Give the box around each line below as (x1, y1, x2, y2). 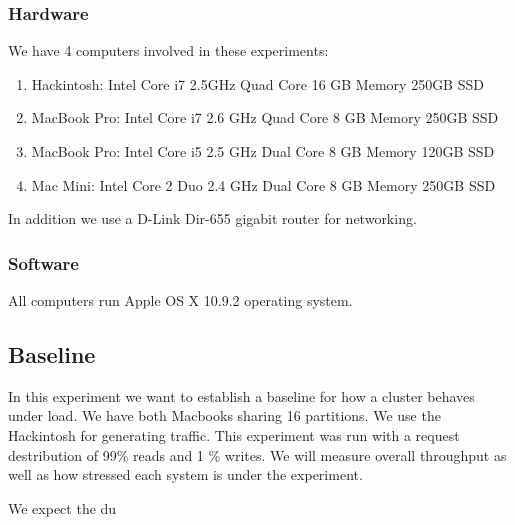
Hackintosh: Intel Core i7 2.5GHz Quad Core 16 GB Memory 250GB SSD (31, 73, 484, 94)
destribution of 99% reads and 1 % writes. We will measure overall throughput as (8, 444, 507, 465)
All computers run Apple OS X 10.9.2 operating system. (8, 290, 353, 310)
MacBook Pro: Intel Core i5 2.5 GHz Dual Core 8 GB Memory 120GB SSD (31, 141, 495, 161)
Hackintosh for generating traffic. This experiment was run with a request (8, 424, 460, 445)
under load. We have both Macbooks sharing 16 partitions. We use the (8, 405, 441, 426)
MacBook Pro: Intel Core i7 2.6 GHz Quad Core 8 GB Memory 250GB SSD (31, 107, 499, 128)
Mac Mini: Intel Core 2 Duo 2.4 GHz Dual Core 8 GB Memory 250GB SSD (31, 174, 496, 195)
